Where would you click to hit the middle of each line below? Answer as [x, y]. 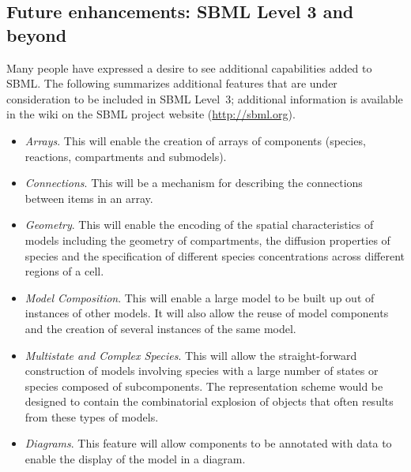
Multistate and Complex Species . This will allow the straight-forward [191, 355]
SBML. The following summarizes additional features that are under [172, 83]
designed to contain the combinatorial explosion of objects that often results [209, 401]
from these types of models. [92, 416]
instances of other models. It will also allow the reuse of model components [207, 313]
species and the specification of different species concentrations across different [215, 255]
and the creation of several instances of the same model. [160, 328]
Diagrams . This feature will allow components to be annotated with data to [208, 443]
